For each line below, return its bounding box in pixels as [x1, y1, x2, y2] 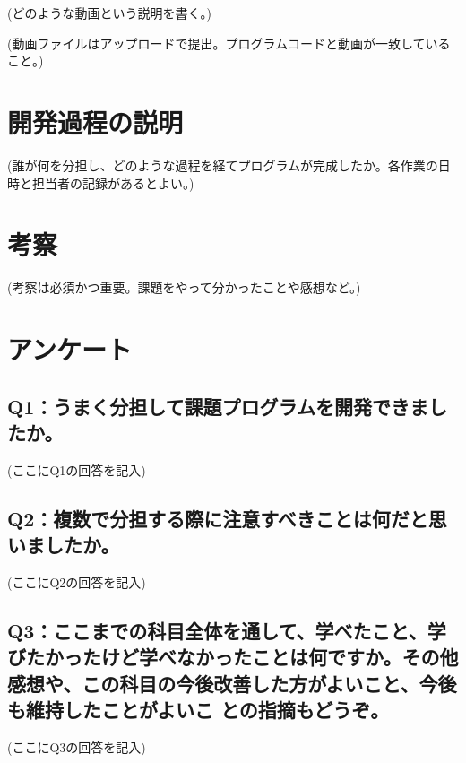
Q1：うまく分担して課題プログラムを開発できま [7, 392, 428, 420]
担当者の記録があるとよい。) [31, 173, 194, 192]
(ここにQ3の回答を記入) [7, 737, 146, 756]
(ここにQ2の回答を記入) [7, 572, 146, 591]
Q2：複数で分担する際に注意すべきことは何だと [7, 504, 428, 532]
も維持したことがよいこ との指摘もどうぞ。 [7, 696, 390, 724]
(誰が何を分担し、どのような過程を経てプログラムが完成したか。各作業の [7, 155, 438, 174]
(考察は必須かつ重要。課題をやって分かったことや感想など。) [7, 278, 361, 297]
